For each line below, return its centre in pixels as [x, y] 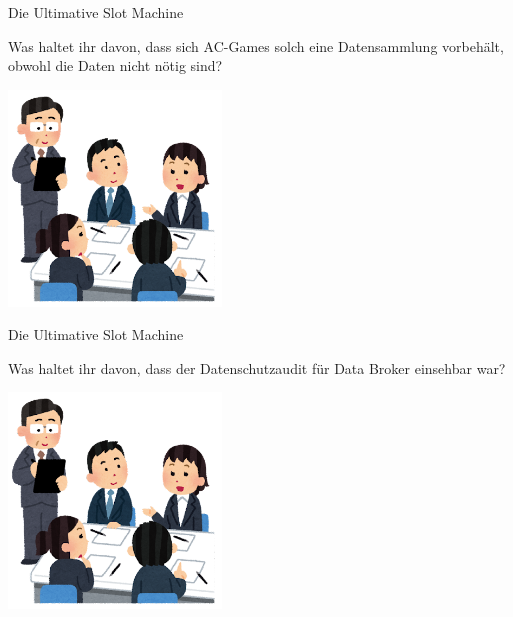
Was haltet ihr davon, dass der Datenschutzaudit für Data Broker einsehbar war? [257, 367]
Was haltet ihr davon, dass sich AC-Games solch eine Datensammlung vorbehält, [256, 45]
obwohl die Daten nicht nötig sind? [115, 65]
